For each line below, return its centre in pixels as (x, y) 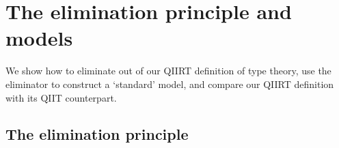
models (39, 38)
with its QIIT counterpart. (61, 97)
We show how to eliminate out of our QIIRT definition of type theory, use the (168, 71)
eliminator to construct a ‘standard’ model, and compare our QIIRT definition (170, 84)
